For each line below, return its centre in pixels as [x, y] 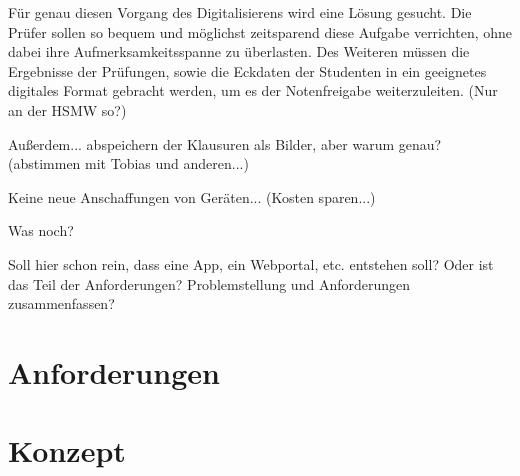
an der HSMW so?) [67, 109]
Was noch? [41, 230]
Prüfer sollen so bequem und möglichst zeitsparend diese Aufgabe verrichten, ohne [260, 31]
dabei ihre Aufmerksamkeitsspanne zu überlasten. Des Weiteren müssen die [239, 51]
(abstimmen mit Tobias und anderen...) [128, 163]
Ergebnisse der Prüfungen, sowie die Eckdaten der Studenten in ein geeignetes [247, 70]
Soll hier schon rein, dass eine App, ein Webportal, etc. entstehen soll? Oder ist [251, 263]
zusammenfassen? [61, 303]
